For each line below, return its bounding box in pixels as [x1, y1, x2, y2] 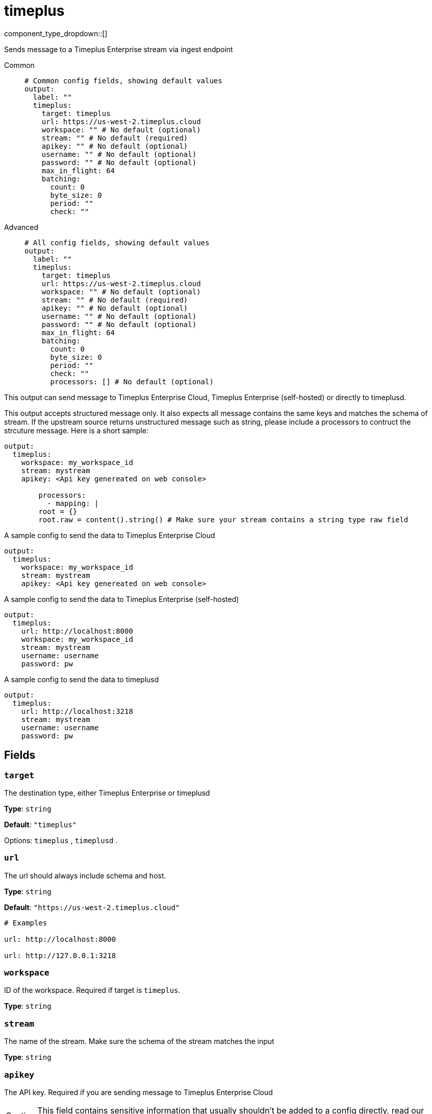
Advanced [4, 222, 38, 231]
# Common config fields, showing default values [24, 76, 222, 85]
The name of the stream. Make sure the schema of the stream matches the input [4, 1037, 274, 1046]
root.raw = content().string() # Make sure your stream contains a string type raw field [38, 515, 409, 524]
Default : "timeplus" [4, 820, 77, 829]
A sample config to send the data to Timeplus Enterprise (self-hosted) [4, 594, 239, 604]
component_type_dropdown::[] [4, 29, 108, 38]
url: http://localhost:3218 [21, 707, 133, 715]
